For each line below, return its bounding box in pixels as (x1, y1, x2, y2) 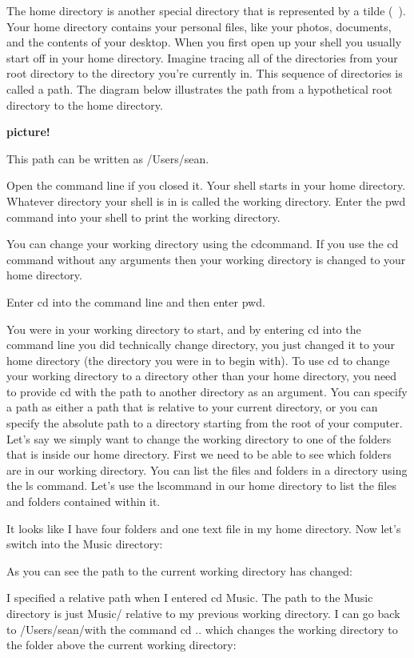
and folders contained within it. (6, 493, 161, 510)
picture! (6, 123, 50, 140)
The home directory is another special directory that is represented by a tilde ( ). (6, 2, 406, 18)
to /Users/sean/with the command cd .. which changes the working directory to (6, 620, 398, 637)
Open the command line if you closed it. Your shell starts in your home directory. (6, 177, 406, 194)
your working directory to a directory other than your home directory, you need (6, 367, 397, 384)
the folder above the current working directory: (6, 636, 237, 653)
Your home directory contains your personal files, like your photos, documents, (6, 18, 392, 34)
